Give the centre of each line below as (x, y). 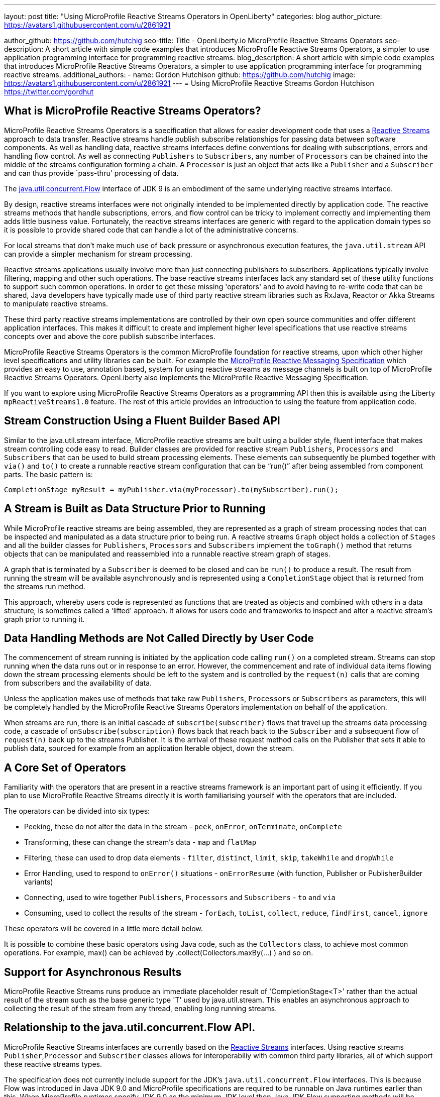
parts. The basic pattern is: (48, 474)
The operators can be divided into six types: (77, 811)
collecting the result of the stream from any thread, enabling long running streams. (141, 1009)
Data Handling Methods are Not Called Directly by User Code (159, 638)
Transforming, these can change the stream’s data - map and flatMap (140, 842)
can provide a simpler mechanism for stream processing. (98, 254)
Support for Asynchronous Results (93, 972)
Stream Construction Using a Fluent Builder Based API (142, 421)
